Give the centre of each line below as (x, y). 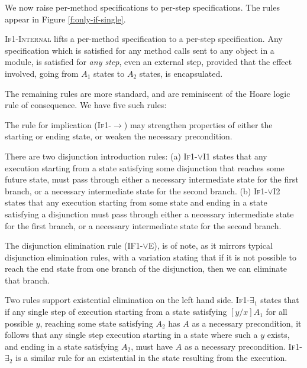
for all (277, 312)
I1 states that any (235, 156)
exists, (278, 335)
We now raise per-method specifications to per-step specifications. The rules (142, 7)
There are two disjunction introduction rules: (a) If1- (101, 156)
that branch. (27, 280)
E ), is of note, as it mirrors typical (210, 245)
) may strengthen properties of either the (198, 124)
